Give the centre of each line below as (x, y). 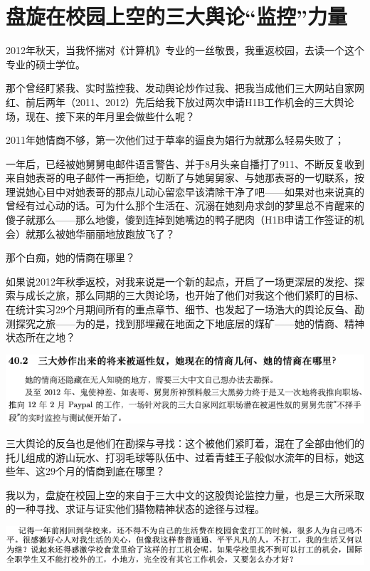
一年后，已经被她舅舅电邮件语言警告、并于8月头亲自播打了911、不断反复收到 (185, 163)
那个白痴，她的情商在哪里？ (70, 257)
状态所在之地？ (41, 337)
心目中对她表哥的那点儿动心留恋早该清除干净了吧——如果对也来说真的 (200, 191)
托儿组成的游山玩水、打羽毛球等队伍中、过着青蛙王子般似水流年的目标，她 (180, 457)
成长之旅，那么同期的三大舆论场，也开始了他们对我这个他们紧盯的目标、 (195, 295)
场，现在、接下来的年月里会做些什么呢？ (100, 116)
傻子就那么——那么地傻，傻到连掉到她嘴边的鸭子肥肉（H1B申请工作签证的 (180, 220)
